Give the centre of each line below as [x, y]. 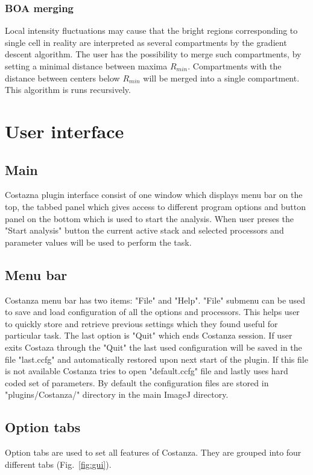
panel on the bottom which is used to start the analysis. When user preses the [150, 218]
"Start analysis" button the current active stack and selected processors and [144, 230]
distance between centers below [62, 78]
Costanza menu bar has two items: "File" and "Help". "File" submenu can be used [155, 300]
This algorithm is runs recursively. [68, 90]
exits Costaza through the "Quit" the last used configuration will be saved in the [153, 347]
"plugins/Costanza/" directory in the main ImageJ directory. [117, 394]
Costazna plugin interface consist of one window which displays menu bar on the [154, 195]
